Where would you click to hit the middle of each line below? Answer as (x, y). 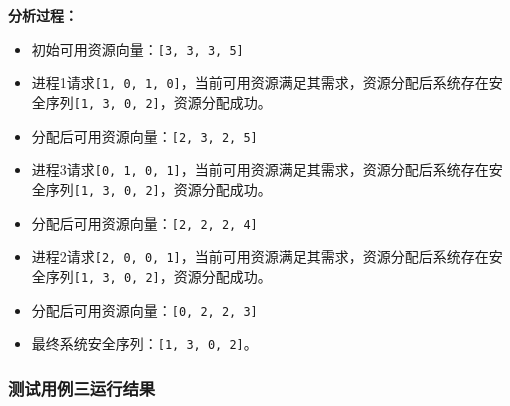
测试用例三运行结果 (82, 387)
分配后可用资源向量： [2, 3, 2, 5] (144, 135)
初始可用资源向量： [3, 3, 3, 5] (137, 48)
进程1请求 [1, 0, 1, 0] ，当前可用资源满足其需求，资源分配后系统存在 (260, 82)
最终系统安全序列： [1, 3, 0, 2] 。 (144, 343)
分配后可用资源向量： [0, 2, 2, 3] (144, 309)
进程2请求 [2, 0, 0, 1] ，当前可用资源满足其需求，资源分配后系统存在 (260, 256)
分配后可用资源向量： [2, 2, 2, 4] (144, 222)
